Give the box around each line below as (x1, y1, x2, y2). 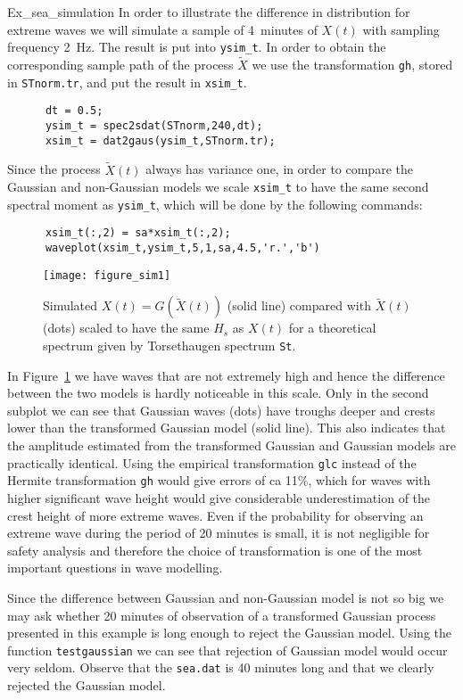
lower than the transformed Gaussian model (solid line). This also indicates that (7, 418, 446, 437)
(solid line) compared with (227, 296, 371, 315)
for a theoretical (288, 318, 376, 337)
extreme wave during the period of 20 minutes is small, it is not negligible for (7, 523, 430, 542)
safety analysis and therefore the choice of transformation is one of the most (7, 540, 423, 559)
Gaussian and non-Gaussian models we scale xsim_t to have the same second (7, 177, 429, 196)
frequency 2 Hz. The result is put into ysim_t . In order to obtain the (7, 37, 386, 56)
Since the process (7, 160, 101, 178)
